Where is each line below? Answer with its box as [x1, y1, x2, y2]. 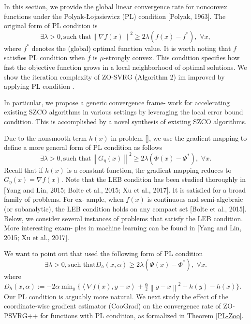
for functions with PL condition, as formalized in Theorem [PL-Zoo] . [40, 310, 244, 321]
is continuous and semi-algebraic [147, 194, 243, 204]
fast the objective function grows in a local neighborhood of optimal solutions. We [4, 62, 247, 72]
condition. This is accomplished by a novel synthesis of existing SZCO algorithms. [4, 116, 247, 126]
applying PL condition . [4, 81, 74, 91]
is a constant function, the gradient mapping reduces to [67, 164, 232, 175]
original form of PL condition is [4, 20, 98, 31]
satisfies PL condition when [4, 52, 85, 63]
